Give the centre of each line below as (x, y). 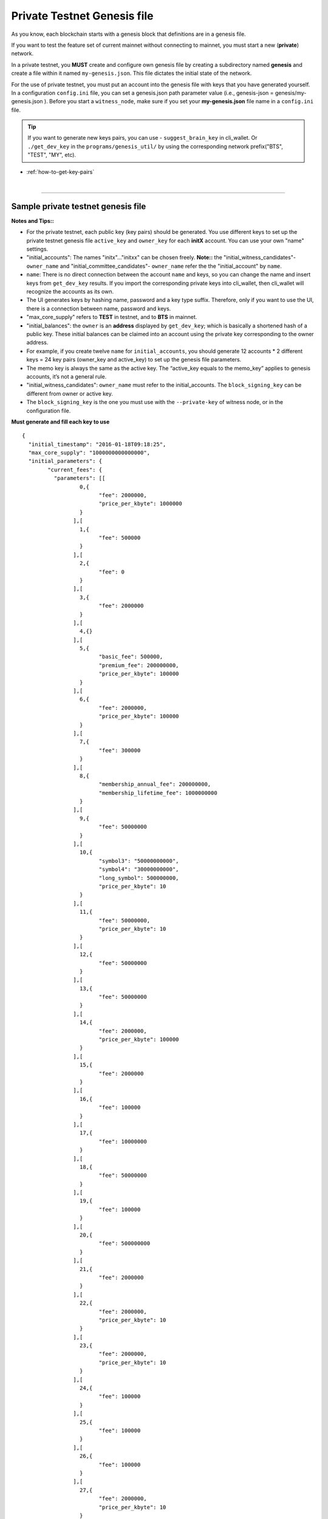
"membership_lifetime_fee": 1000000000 (158, 793)
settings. (37, 249)
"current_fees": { (75, 470)
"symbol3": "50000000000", (139, 861)
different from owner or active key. (70, 393)
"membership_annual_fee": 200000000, (155, 784)
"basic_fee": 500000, (131, 657)
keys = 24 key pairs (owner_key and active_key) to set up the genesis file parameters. (134, 360)
